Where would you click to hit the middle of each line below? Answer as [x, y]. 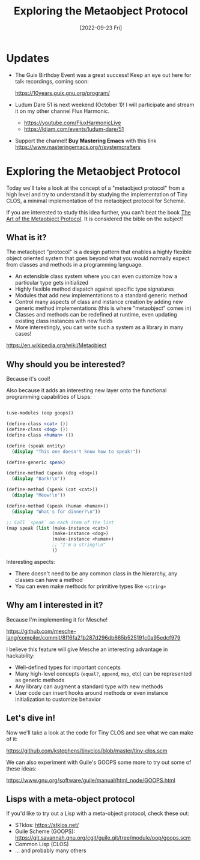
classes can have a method [49, 580]
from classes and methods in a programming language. [74, 265]
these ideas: [22, 768]
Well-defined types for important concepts [68, 667]
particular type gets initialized [52, 283]
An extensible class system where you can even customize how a [96, 276]
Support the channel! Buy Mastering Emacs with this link [86, 141]
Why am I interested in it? [55, 605]
